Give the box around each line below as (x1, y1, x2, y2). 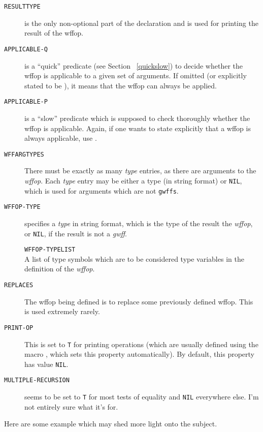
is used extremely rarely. (24, 306, 100, 317)
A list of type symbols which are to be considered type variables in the (24, 253, 244, 264)
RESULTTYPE (4, 3, 41, 10)
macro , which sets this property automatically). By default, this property (24, 349, 254, 359)
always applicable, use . (24, 133, 97, 143)
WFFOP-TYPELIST (24, 246, 76, 254)
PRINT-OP (4, 324, 34, 331)
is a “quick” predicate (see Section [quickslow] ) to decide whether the (24, 60, 243, 71)
